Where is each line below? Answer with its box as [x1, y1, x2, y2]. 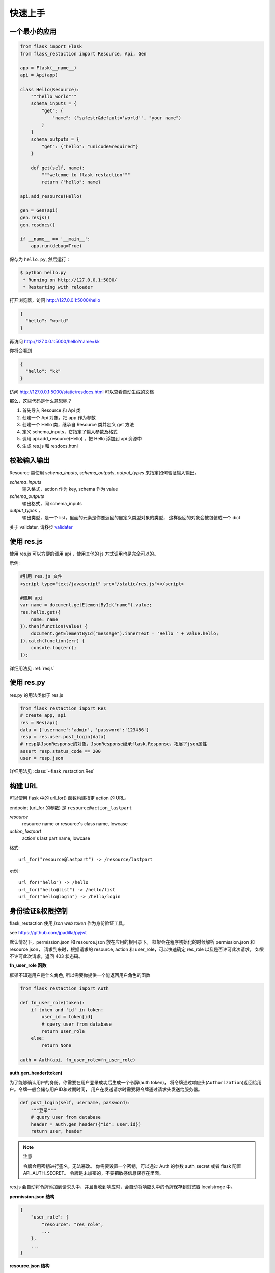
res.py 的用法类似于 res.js [9, 691, 64, 698]
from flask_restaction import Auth [20, 985, 109, 991]
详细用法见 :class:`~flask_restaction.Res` [9, 768, 95, 774]
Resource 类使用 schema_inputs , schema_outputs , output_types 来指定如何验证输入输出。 [9, 469, 199, 476]
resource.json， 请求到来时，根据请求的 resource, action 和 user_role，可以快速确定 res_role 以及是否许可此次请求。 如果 [9, 946, 264, 952]
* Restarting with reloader [23, 284, 93, 290]
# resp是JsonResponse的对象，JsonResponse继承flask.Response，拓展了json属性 [20, 741, 207, 747]
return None [41, 1042, 71, 1048]
